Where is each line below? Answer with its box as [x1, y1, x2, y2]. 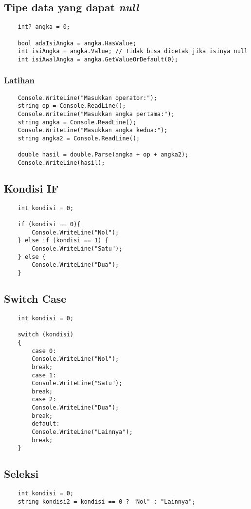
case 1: [32, 372, 56, 379]
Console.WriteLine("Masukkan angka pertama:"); [18, 111, 175, 118]
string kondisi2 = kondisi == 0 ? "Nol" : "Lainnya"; [18, 498, 196, 505]
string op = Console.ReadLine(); [18, 102, 126, 110]
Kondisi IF [4, 181, 59, 196]
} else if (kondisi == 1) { [18, 237, 108, 244]
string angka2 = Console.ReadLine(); [18, 135, 140, 142]
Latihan [4, 74, 35, 86]
